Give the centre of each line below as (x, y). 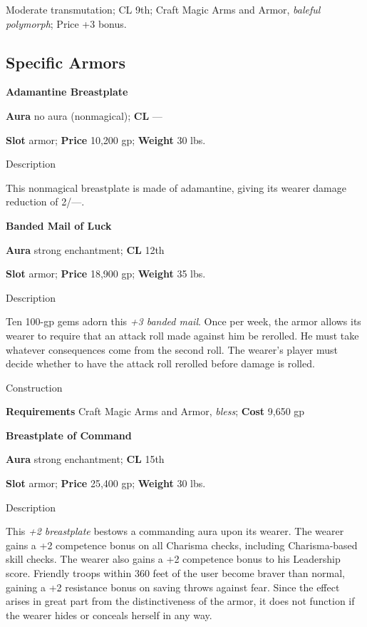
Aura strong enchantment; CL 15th (85, 459)
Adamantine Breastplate (67, 92)
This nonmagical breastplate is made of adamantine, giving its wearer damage (176, 187)
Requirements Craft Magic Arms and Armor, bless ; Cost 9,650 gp (155, 411)
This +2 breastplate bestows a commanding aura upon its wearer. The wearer (175, 531)
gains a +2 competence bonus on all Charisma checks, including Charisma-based (182, 545)
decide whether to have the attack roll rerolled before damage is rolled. (160, 363)
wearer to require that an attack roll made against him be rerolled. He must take (182, 335)
